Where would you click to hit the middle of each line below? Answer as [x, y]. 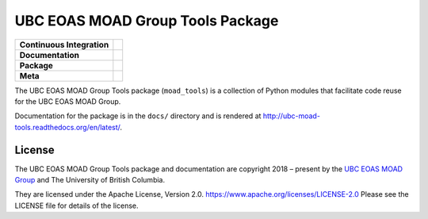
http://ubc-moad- [292, 116]
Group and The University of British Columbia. [90, 180]
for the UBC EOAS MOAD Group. [68, 101]
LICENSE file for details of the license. [76, 206]
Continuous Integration [64, 44]
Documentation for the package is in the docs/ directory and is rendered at [138, 116]
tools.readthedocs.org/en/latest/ [67, 127]
